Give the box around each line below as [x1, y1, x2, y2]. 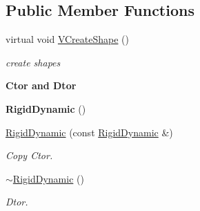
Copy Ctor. [6, 148, 53, 163]
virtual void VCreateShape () [6, 32, 130, 46]
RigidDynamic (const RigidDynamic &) [6, 125, 173, 139]
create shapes [6, 55, 61, 69]
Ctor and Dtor [6, 78, 77, 93]
